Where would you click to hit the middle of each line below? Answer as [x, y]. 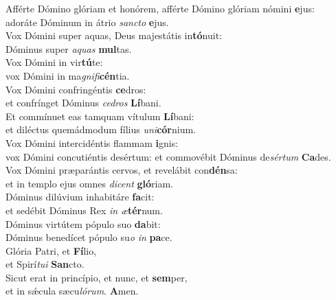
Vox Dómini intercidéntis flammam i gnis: [92, 142]
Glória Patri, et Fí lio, [51, 250]
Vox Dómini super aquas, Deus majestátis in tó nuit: [114, 35]
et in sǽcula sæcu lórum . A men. [72, 291]
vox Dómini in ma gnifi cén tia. [68, 75]
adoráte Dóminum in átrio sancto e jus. [87, 22]
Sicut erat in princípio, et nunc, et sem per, [97, 277]
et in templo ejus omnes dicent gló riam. [89, 183]
